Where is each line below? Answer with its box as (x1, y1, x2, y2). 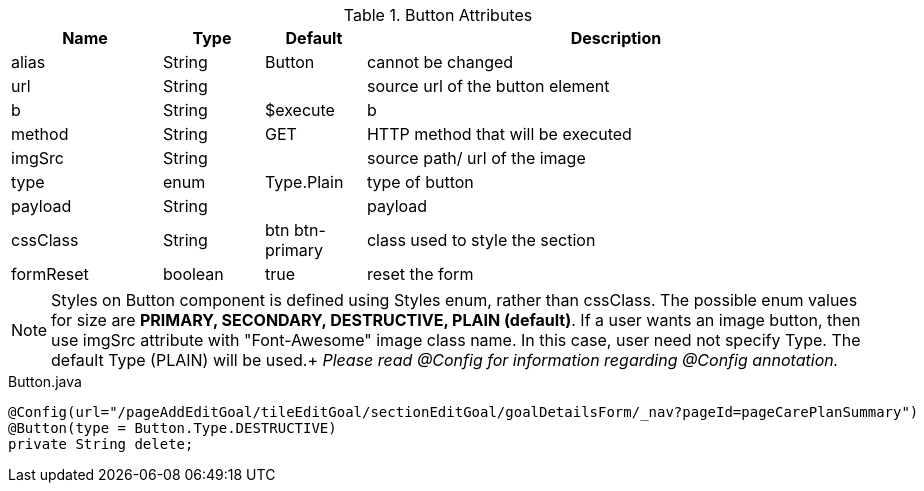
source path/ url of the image (366, 148, 586, 168)
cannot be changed (366, 52, 514, 72)
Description (570, 28, 662, 48)
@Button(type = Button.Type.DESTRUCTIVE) (8, 420, 337, 436)
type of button (366, 172, 474, 192)
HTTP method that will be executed (366, 124, 632, 144)
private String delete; (8, 436, 194, 452)
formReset (11, 264, 89, 284)
